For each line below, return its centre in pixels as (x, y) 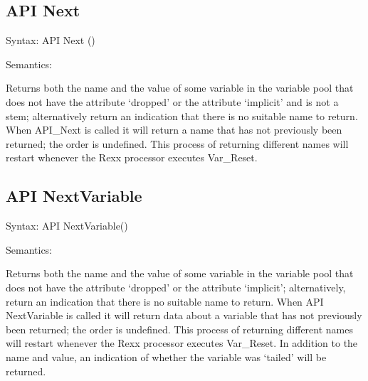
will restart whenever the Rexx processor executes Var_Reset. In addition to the (182, 343)
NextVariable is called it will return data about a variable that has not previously (184, 315)
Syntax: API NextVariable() (67, 226)
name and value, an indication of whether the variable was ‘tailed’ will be (166, 356)
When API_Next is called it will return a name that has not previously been (174, 130)
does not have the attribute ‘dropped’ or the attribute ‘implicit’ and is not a (172, 101)
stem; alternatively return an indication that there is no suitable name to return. (182, 116)
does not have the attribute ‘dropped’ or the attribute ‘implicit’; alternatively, (176, 287)
